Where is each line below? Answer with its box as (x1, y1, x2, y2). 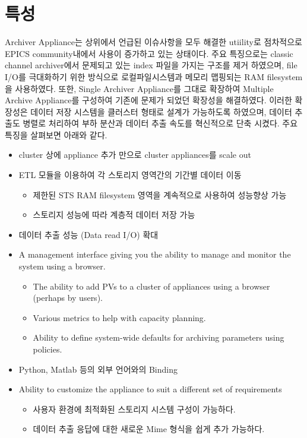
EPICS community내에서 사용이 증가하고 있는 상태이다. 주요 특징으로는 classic (5, 47, 293, 59)
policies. (33, 343, 62, 355)
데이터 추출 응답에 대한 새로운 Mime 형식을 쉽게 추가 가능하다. (33, 423, 265, 435)
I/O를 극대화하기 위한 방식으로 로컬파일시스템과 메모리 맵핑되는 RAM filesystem (5, 70, 303, 82)
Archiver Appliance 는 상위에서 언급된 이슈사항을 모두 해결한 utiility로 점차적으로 (5, 36, 302, 48)
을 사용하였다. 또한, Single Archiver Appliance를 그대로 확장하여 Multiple (5, 82, 274, 94)
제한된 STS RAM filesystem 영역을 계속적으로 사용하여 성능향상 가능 (33, 188, 287, 201)
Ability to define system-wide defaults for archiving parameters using (33, 331, 284, 344)
